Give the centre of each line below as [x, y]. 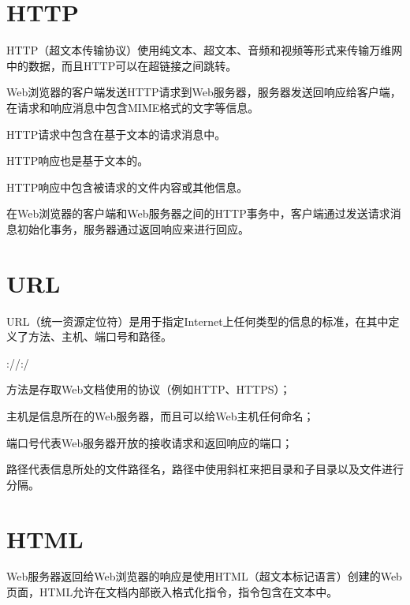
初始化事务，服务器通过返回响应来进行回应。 [133, 228]
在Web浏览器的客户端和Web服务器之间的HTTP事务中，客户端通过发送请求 [198, 213]
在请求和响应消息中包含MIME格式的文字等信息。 [133, 107]
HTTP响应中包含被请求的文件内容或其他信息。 [127, 187]
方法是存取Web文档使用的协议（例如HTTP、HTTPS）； [149, 389]
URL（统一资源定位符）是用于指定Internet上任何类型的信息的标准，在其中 [198, 321]
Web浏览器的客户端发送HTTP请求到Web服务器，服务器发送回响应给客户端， [204, 92]
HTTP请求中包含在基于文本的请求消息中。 [116, 134]
